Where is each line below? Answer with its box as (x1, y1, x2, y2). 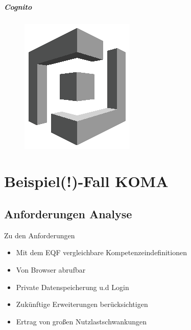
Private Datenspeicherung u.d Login (16, 281, 129, 292)
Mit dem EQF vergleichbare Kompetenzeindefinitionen (16, 247, 187, 258)
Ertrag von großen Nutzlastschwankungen (16, 316, 147, 326)
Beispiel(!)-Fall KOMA (4, 171, 169, 192)
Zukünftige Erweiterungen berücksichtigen (16, 299, 148, 310)
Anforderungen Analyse (4, 205, 132, 221)
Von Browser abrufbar (16, 264, 86, 275)
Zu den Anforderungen (4, 230, 75, 240)
